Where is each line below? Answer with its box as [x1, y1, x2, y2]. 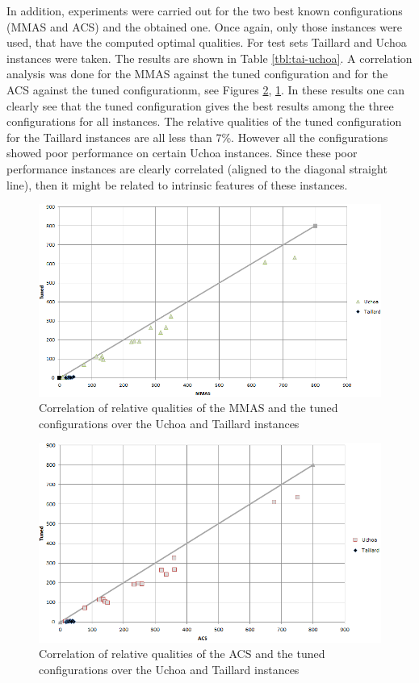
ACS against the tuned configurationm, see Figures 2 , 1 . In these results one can [6, 81, 405, 98]
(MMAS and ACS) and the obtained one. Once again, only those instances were [6, 18, 402, 35]
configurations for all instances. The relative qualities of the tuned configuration [6, 113, 402, 130]
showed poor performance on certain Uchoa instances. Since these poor [6, 144, 358, 161]
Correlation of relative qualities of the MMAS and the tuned [39, 399, 338, 416]
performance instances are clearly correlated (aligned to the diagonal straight [6, 160, 388, 177]
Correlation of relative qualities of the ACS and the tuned [39, 645, 325, 662]
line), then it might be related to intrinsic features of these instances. [6, 176, 348, 193]
